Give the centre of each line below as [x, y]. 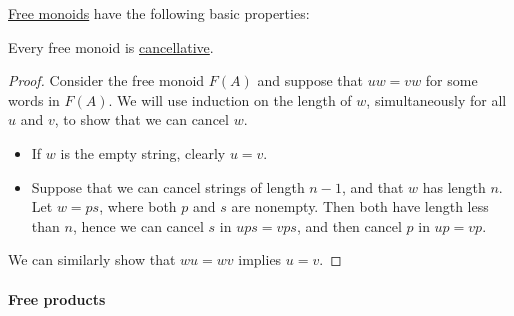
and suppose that [310, 80]
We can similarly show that [92, 259]
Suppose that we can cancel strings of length [168, 186]
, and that [372, 186]
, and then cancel [349, 225]
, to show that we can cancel [141, 119]
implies [260, 259]
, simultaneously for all [436, 99]
